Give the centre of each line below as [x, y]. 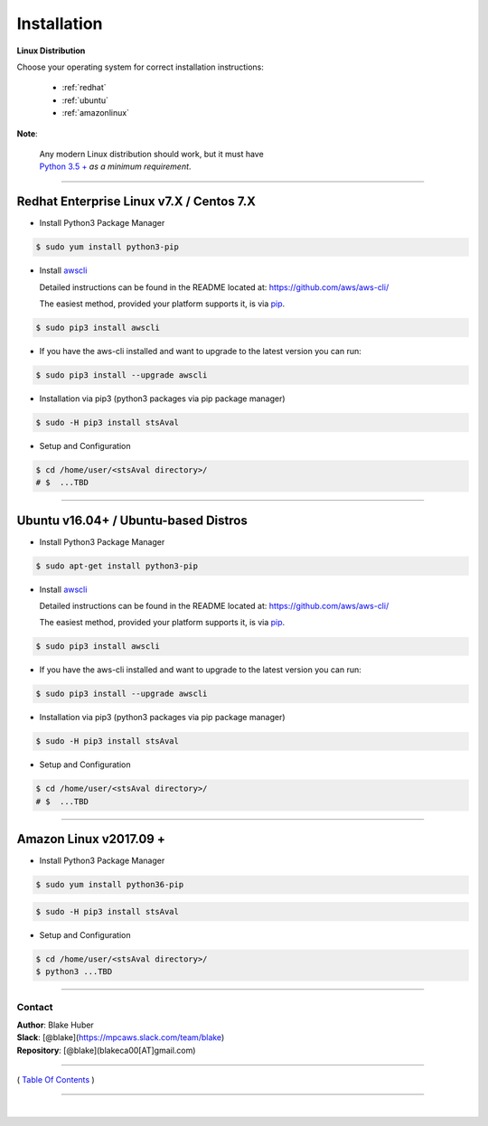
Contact [35, 1007]
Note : [27, 133]
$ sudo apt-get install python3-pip [117, 566]
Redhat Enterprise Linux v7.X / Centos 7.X [136, 202]
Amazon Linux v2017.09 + [91, 839]
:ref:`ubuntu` [85, 100]
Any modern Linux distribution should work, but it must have [151, 154]
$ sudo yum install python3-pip [108, 247]
